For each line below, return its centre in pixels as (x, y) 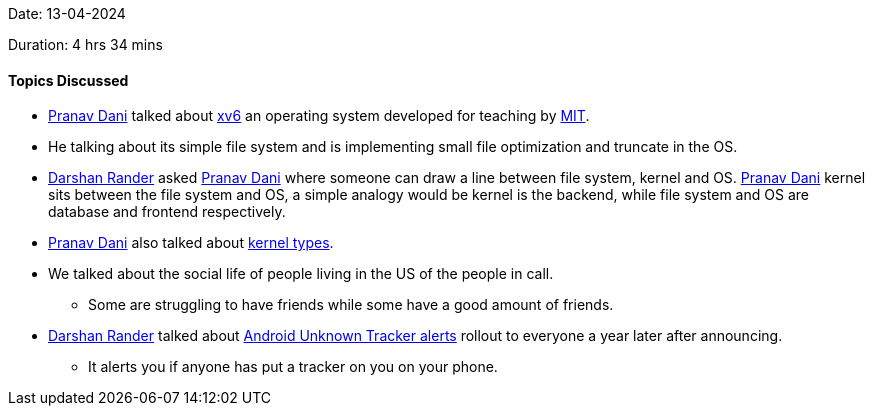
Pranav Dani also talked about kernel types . (191, 243)
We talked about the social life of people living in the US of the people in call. (301, 274)
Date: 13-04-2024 (67, 13)
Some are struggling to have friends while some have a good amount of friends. (351, 305)
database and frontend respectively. (167, 212)
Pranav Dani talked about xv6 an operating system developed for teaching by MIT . (319, 116)
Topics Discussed (68, 80)
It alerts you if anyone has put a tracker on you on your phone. (293, 367)
